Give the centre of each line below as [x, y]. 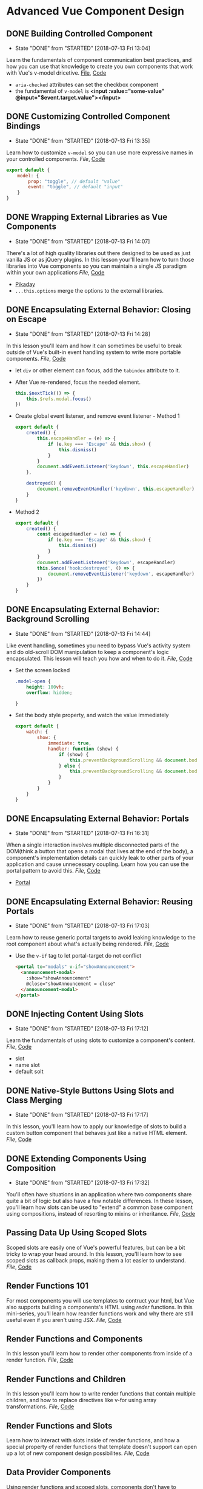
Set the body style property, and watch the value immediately [92, 715]
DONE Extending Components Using [76, 1158]
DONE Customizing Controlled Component [88, 117]
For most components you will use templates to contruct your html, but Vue [100, 1300]
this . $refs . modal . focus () [59, 399]
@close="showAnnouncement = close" [71, 984]
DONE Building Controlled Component [79, 34]
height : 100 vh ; [45, 687]
